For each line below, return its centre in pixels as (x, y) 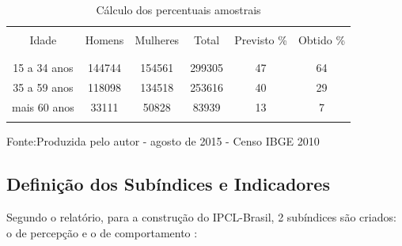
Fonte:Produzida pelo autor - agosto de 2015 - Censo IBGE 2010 (163, 141)
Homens (104, 40)
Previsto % (261, 40)
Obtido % (322, 40)
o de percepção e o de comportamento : (102, 232)
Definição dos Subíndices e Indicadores (168, 184)
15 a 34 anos (43, 68)
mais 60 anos (43, 107)
